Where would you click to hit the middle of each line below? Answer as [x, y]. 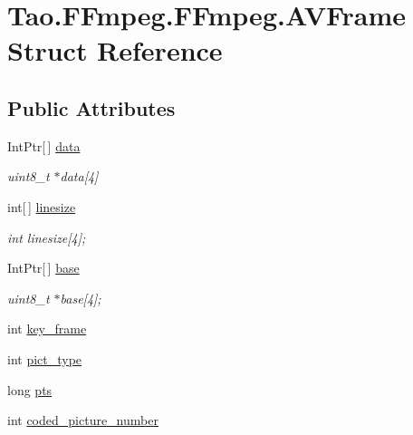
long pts [30, 389]
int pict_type [45, 358]
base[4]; [81, 298]
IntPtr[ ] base [43, 268]
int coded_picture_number [83, 420]
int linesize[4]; [47, 237]
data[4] [79, 176]
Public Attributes [91, 107]
